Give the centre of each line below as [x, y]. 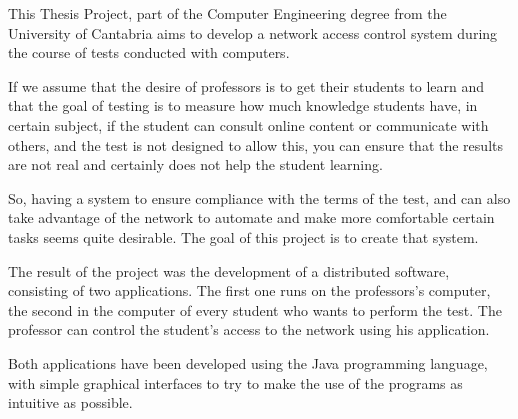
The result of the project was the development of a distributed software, [229, 270]
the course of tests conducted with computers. [149, 52]
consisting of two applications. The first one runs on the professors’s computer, [249, 290]
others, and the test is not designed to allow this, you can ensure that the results [255, 144]
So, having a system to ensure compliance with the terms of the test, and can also [259, 197]
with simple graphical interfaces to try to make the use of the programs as [235, 382]
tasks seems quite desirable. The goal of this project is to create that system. [243, 236]
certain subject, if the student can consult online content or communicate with [248, 124]
